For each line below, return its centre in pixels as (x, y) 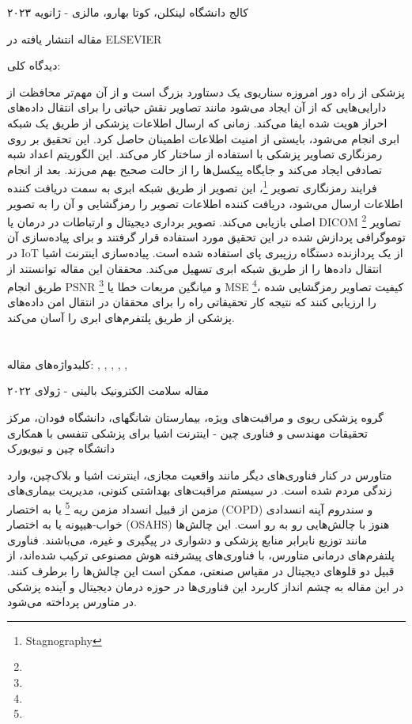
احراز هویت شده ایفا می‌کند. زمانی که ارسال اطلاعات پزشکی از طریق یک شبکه (197, 122)
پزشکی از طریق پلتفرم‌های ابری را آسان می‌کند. (121, 318)
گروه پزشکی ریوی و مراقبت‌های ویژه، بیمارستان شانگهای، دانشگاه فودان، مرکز (195, 417)
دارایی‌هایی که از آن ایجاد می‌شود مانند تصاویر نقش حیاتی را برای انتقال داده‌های (197, 107)
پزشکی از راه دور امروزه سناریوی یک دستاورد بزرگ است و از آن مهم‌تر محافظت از (206, 91)
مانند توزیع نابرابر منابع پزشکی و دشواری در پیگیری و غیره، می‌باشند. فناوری (187, 539)
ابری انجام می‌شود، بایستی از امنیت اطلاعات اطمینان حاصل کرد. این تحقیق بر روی (204, 138)
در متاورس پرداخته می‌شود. (72, 602)
